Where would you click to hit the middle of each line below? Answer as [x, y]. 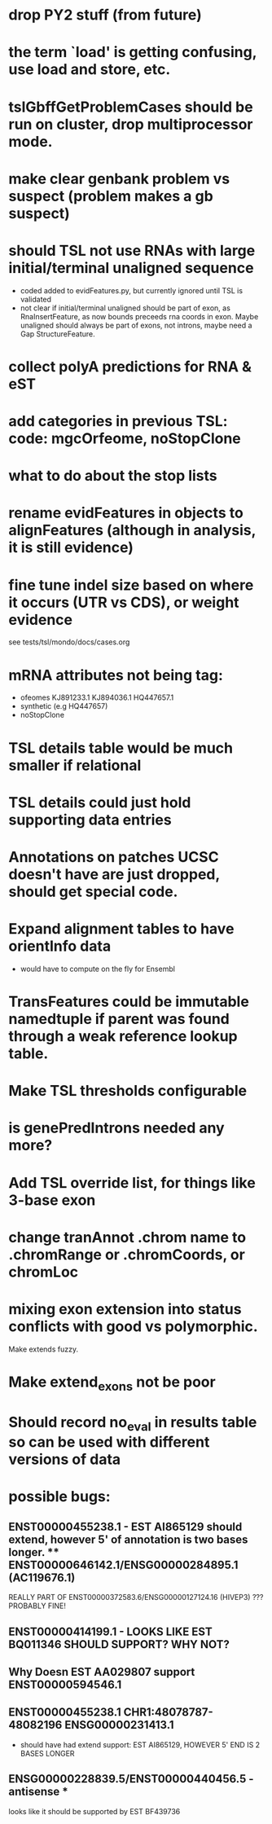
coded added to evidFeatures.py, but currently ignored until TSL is [131, 290]
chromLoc [44, 1272]
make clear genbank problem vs [119, 179]
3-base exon [52, 1200]
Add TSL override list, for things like [132, 1182]
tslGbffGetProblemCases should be [131, 107]
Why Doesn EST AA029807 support [102, 1672]
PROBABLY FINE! [37, 1606]
